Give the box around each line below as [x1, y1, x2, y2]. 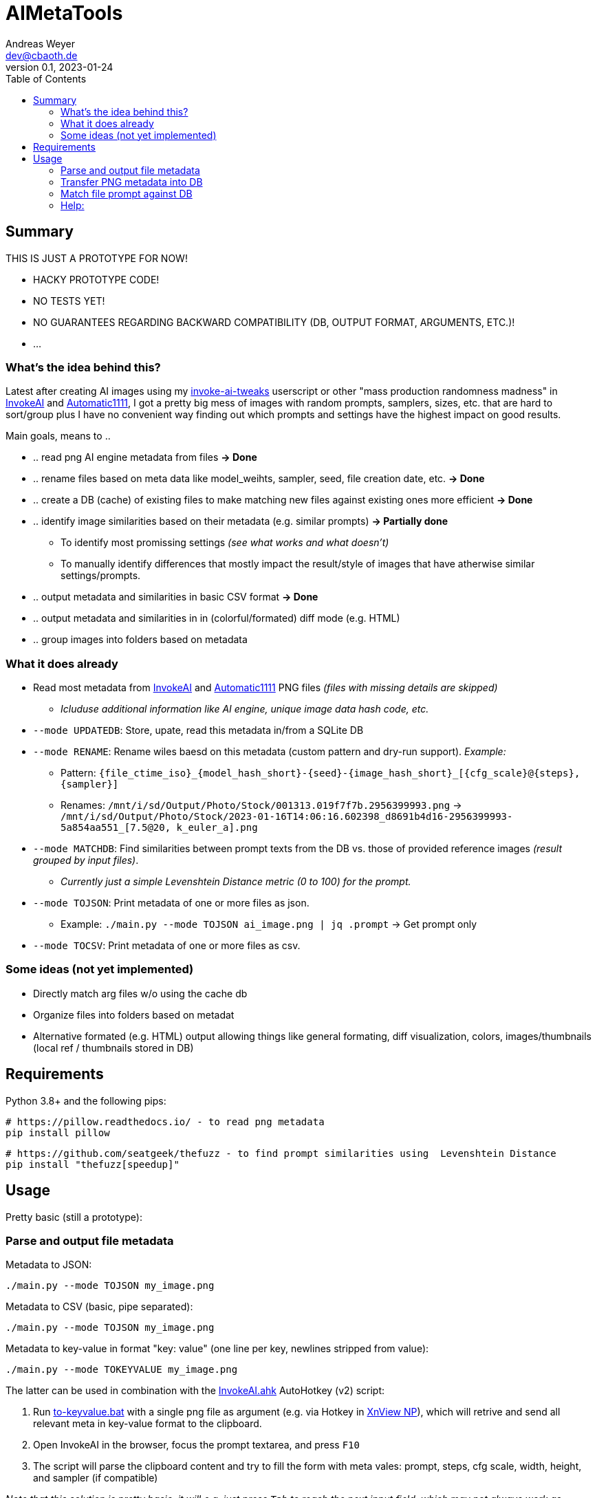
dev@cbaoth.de [6, 49, 78, 61]
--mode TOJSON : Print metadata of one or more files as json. [33, 897, 310, 909]
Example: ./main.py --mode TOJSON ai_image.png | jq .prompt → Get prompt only [61, 918, 477, 931]
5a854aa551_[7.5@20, [61, 822, 171, 834]
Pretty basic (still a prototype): [6, 1211, 142, 1223]
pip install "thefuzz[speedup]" [6, 1158, 180, 1170]
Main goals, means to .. [6, 430, 111, 442]
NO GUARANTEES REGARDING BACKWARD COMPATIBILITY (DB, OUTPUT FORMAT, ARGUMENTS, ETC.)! [33, 316, 515, 328]
